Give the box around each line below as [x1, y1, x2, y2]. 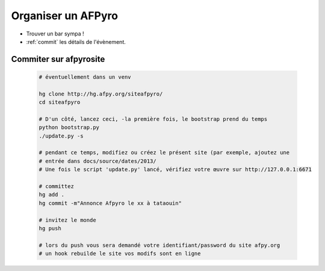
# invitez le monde [39, 216, 96, 224]
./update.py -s [39, 132, 84, 139]
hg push [39, 225, 61, 231]
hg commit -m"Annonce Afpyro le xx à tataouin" [39, 199, 182, 207]
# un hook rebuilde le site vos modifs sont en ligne [39, 250, 201, 257]
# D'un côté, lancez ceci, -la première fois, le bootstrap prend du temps [39, 115, 268, 123]
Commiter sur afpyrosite [11, 54, 105, 64]
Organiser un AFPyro [11, 9, 119, 22]
